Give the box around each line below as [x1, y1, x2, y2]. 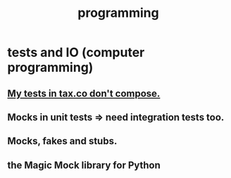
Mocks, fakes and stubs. [7, 135, 118, 147]
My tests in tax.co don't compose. [7, 87, 161, 99]
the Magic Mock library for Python [7, 159, 161, 171]
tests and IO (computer [7, 44, 145, 61]
